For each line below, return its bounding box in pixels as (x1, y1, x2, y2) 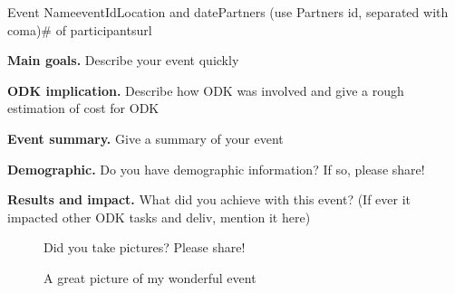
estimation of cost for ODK (7, 99, 160, 118)
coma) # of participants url (7, 20, 152, 39)
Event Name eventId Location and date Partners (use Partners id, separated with (7, 3, 449, 21)
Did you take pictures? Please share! (44, 238, 246, 257)
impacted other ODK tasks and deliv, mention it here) (7, 207, 311, 226)
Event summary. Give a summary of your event (7, 128, 284, 147)
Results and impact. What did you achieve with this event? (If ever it (7, 190, 411, 209)
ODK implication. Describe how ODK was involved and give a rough (7, 80, 404, 99)
